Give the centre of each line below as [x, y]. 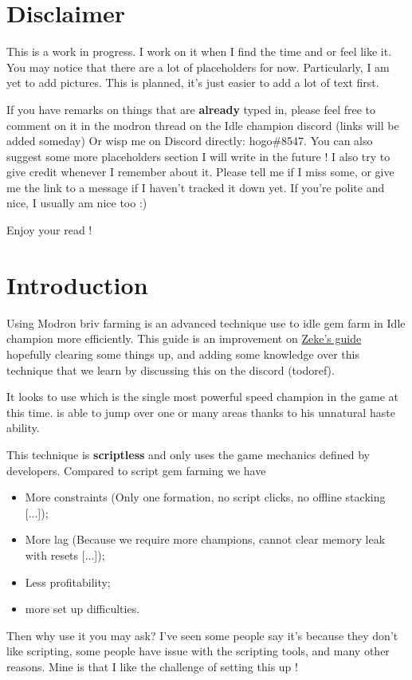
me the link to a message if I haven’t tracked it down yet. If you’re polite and [196, 187]
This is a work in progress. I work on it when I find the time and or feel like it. [199, 51]
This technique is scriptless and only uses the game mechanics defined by [188, 454]
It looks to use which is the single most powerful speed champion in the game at [203, 397]
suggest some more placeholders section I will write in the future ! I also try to [198, 156]
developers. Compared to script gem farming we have [136, 470]
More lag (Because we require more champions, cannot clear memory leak [205, 539]
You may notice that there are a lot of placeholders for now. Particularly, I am [198, 67]
